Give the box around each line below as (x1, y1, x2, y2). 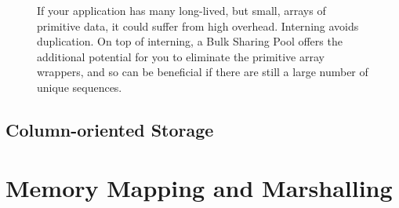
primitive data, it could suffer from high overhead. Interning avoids (37, 17, 359, 34)
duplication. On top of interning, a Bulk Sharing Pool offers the (37, 33, 343, 49)
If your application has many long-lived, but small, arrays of (37, 2, 326, 18)
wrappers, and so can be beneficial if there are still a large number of (37, 64, 368, 80)
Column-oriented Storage (5, 117, 214, 141)
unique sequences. (37, 78, 122, 95)
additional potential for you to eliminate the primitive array (37, 48, 325, 64)
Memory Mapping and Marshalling (5, 171, 393, 203)
